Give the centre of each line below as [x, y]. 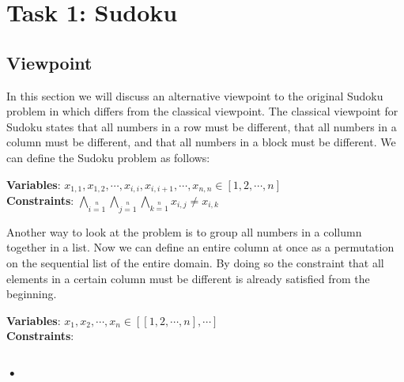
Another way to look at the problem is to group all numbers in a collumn [184, 231]
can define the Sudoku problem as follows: [108, 157]
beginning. [32, 294]
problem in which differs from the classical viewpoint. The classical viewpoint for [202, 111]
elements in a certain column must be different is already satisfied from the [188, 278]
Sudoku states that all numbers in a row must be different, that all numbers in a [202, 126]
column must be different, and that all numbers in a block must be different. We [201, 142]
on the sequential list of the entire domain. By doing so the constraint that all [195, 262]
